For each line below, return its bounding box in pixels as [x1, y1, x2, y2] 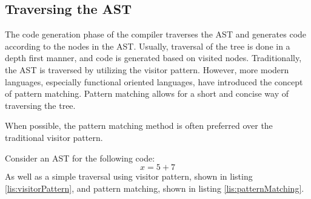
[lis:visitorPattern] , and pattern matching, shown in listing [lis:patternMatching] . [5, 181, 304, 194]
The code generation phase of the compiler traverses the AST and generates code [5, 28, 307, 41]
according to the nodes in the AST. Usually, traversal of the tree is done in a [5, 39, 290, 52]
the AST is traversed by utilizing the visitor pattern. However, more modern [5, 63, 289, 76]
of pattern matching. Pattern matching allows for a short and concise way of [5, 87, 289, 100]
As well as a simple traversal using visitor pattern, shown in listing [5, 170, 253, 183]
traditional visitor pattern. [5, 131, 103, 143]
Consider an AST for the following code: [5, 151, 155, 164]
